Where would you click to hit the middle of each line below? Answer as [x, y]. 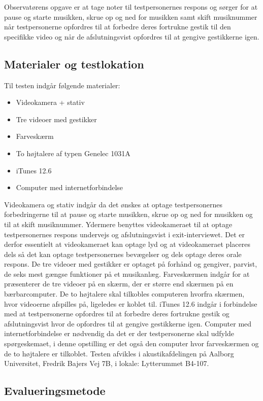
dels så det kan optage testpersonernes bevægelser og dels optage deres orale [123, 254]
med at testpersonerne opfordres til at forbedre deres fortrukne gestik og [117, 314]
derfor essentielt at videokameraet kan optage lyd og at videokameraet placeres [127, 244]
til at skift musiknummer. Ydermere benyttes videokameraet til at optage [118, 224]
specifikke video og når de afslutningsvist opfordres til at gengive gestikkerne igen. [132, 36]
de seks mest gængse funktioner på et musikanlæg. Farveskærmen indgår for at [127, 274]
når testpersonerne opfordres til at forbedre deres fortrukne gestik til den [118, 27]
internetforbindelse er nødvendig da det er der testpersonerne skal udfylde [119, 333]
